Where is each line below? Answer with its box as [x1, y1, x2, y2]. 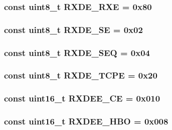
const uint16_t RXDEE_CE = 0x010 [4, 92, 160, 104]
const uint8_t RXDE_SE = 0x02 [4, 23, 143, 35]
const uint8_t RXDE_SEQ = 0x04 [4, 46, 150, 58]
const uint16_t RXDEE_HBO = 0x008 [4, 115, 168, 127]
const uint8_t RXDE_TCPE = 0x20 [4, 69, 157, 81]
